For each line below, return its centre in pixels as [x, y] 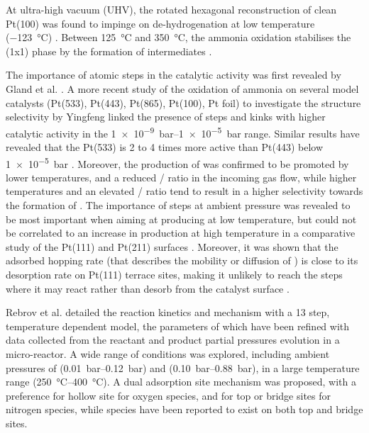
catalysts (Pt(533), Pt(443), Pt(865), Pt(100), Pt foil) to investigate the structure [183, 102]
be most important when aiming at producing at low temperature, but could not [181, 219]
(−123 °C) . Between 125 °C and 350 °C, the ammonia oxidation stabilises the [178, 37]
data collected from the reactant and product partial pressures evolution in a [173, 340]
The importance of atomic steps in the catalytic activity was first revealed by [174, 75]
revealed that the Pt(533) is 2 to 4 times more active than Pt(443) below [165, 147]
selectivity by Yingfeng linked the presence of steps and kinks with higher [166, 117]
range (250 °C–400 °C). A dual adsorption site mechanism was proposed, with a [181, 382]
